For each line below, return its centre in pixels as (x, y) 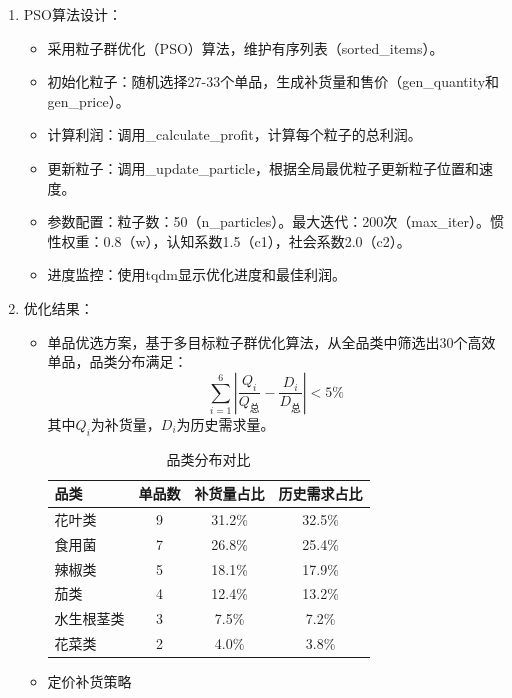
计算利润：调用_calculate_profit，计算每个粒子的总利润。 (234, 134)
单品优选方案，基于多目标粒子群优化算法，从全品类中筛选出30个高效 (271, 341)
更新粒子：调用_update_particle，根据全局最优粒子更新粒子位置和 (263, 167)
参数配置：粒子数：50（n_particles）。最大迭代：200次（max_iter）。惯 (275, 221)
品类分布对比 (208, 458)
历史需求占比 (320, 493)
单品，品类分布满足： (117, 361)
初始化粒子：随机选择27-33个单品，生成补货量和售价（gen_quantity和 (273, 81)
